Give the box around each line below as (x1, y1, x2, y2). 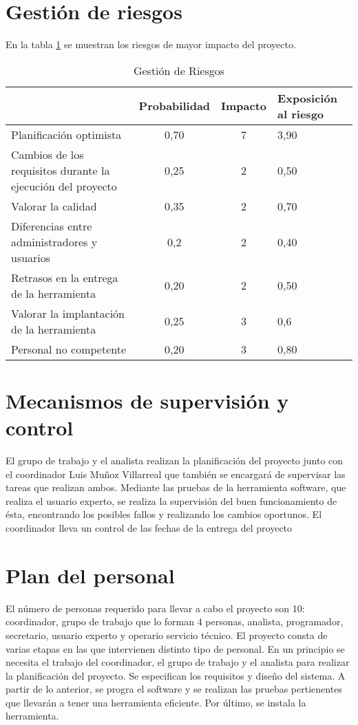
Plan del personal (6, 561, 175, 589)
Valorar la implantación (11, 305, 125, 321)
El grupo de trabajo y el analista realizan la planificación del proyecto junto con (6, 453, 344, 468)
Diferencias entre (11, 217, 92, 234)
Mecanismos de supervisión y (6, 386, 289, 414)
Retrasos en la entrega (11, 269, 118, 285)
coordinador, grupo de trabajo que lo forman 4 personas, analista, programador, (6, 614, 344, 629)
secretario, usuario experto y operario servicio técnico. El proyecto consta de (6, 627, 328, 642)
